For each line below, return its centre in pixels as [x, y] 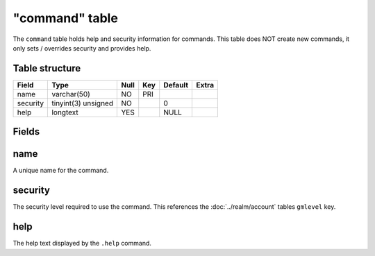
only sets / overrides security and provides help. [82, 48]
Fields [26, 132]
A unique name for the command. [61, 171]
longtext [65, 112]
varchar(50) [71, 94]
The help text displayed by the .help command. [82, 244]
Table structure [47, 68]
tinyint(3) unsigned [83, 103]
